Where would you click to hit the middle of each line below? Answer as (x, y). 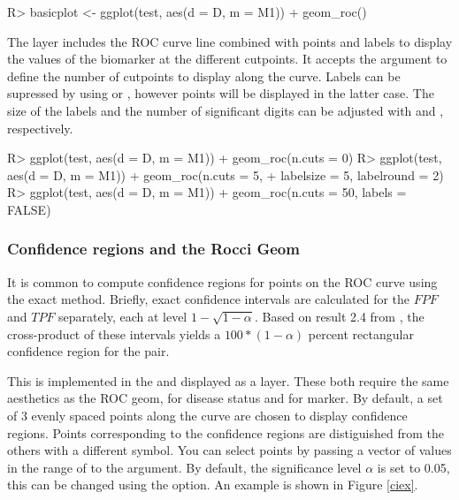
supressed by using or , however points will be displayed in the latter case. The (221, 93)
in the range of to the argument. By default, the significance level (184, 467)
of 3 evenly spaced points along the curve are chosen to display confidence (207, 415)
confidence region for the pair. (88, 351)
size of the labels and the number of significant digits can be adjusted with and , (226, 110)
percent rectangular (361, 333)
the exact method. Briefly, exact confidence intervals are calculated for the (209, 299)
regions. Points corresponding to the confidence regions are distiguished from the (226, 432)
